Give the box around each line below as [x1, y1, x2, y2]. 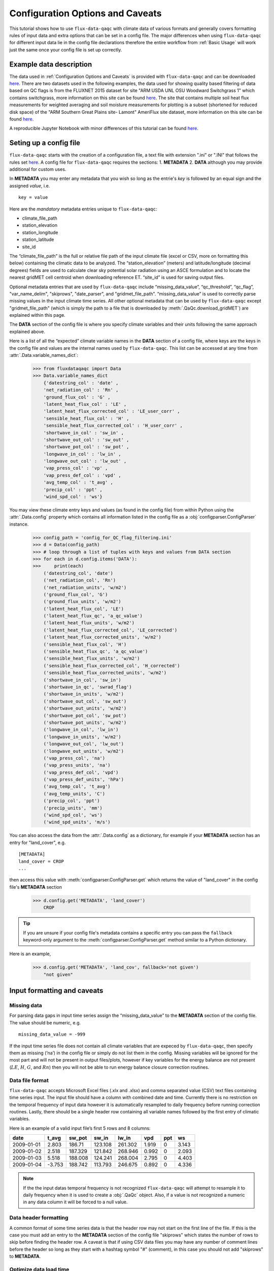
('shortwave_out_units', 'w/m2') [43, 706, 127, 711]
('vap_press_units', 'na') [43, 763, 111, 768]
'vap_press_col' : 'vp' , [43, 465, 108, 471]
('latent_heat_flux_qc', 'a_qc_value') [43, 613, 143, 619]
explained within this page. [9, 312, 65, 318]
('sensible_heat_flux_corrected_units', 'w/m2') [43, 670, 167, 676]
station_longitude [22, 229, 58, 235]
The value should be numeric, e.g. [9, 1019, 81, 1025]
